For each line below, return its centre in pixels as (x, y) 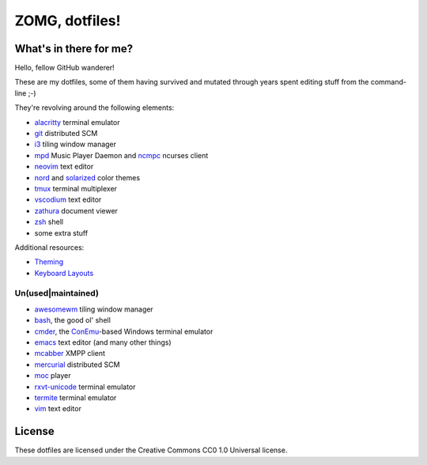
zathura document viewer (76, 210)
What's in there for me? (74, 49)
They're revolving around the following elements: (94, 108)
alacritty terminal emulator (77, 122)
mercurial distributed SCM (77, 365)
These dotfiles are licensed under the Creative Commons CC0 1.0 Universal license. (151, 450)
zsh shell (49, 222)
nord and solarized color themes (87, 177)
